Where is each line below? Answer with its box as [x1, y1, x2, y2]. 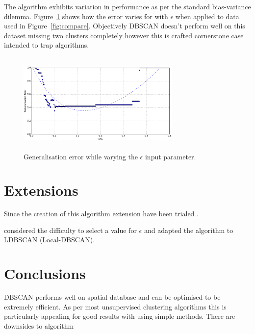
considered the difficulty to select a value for [4, 225, 137, 235]
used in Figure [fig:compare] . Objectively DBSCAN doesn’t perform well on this [4, 21, 245, 31]
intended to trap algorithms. [4, 40, 89, 50]
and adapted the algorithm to [144, 225, 233, 235]
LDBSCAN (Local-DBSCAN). [4, 234, 95, 245]
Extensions [4, 180, 78, 200]
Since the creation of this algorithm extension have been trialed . [4, 208, 199, 219]
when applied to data [175, 11, 239, 21]
